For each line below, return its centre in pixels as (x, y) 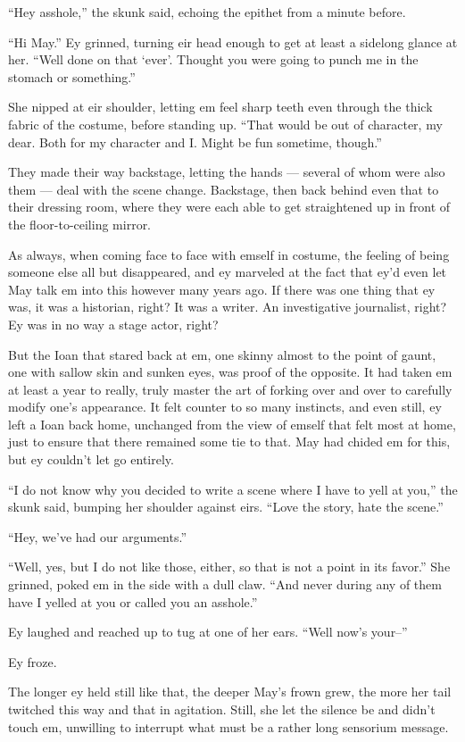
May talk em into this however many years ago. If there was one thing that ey (222, 289)
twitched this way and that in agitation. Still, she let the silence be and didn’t (222, 709)
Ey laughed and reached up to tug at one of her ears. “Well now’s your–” (208, 632)
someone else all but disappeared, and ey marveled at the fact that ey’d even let (228, 272)
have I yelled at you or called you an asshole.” (133, 601)
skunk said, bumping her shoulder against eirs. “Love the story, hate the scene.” (226, 507)
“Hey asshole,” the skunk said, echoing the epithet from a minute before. (207, 12)
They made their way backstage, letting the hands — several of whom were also (227, 172)
